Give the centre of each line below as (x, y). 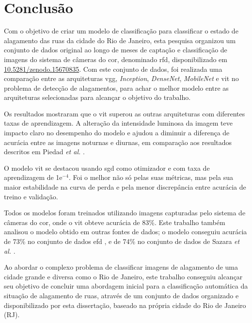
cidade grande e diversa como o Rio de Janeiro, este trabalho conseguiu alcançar (123, 276)
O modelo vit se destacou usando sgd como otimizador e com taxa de (107, 168)
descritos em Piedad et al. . (44, 152)
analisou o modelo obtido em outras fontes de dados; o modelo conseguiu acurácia (126, 232)
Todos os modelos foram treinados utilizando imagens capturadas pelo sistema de (125, 213)
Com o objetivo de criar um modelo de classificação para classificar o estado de (121, 31)
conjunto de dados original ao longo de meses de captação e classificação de (116, 50)
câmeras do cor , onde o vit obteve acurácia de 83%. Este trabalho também (115, 222)
